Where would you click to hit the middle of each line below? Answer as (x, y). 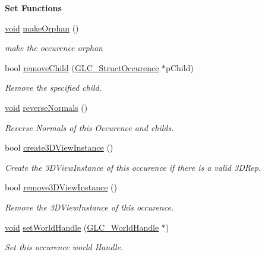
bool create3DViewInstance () (59, 147)
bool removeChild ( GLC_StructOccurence (82, 67)
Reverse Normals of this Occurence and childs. (89, 127)
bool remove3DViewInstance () (61, 187)
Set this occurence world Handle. (64, 247)
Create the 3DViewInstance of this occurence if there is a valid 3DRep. (133, 167)
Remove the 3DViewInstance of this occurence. (89, 207)
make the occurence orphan (54, 48)
